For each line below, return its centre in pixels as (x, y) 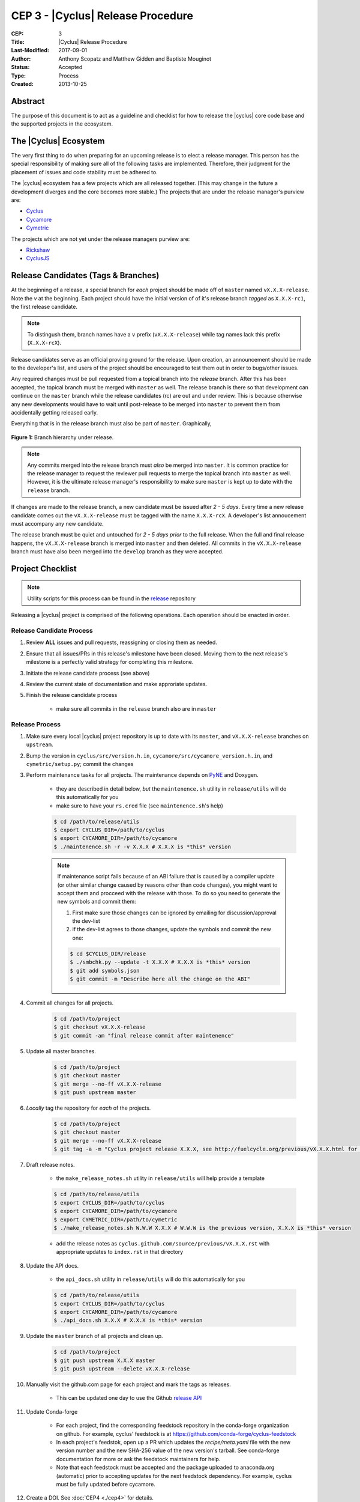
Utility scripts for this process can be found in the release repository (112, 598)
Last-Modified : (30, 50)
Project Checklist (44, 569)
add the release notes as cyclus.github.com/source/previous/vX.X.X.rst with (163, 1243)
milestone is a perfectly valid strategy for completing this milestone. (110, 662)
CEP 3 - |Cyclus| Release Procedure (102, 16)
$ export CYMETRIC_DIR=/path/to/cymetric (115, 1219)
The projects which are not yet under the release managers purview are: (100, 239)
